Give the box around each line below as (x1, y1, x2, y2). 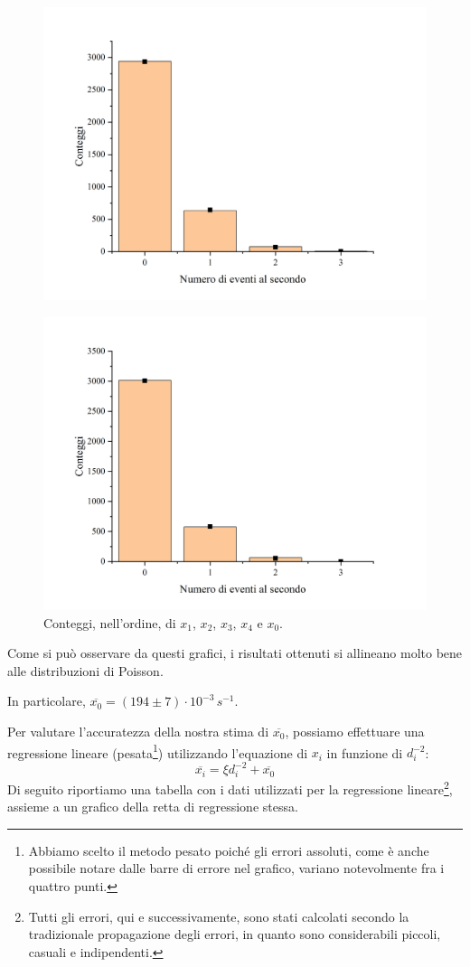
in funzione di (326, 743, 403, 762)
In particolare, (7, 691, 86, 710)
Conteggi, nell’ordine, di (43, 613, 176, 632)
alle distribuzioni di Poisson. (7, 661, 164, 680)
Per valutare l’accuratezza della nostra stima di (7, 721, 269, 740)
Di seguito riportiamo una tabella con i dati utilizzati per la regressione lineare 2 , (7, 777, 453, 798)
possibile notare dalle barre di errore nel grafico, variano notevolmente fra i (28, 859, 445, 878)
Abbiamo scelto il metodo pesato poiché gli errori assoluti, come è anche (28, 840, 429, 859)
